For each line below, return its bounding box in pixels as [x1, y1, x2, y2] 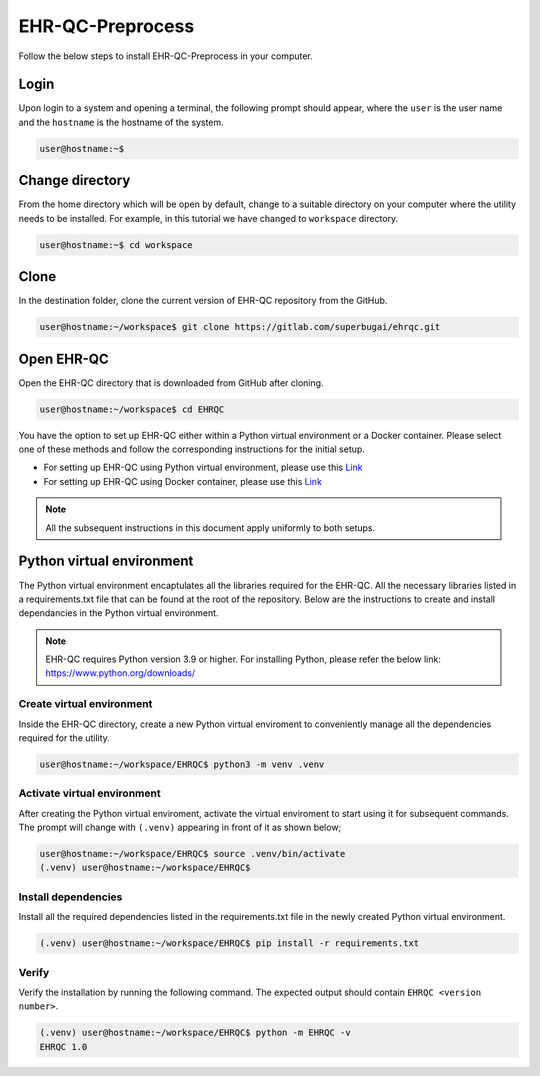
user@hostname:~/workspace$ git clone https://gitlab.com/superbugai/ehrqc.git [39, 321, 441, 333]
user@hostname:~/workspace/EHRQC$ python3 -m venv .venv [39, 758, 325, 770]
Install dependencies [18, 890, 123, 904]
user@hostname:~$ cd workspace [39, 239, 194, 250]
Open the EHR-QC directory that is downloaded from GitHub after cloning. [18, 376, 324, 389]
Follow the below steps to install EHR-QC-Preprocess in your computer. [18, 50, 314, 62]
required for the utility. [18, 732, 110, 744]
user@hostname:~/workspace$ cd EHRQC [39, 403, 225, 415]
